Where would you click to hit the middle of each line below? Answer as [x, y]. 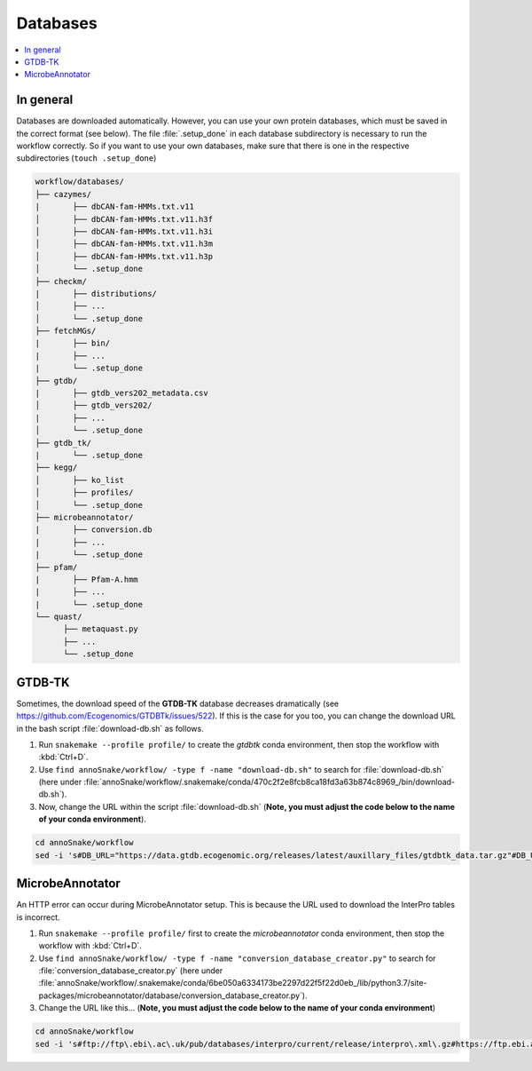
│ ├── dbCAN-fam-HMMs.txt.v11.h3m [124, 244]
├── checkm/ [61, 281]
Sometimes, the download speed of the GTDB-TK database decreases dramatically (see [178, 703]
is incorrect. [39, 917]
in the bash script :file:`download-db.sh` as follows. [110, 728]
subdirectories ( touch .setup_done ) [86, 158]
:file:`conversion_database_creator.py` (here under [131, 971]
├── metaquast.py [101, 629]
